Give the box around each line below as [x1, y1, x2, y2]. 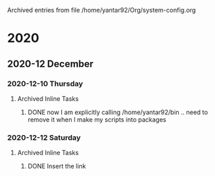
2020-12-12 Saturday [7, 132, 81, 142]
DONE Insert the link [27, 162, 86, 170]
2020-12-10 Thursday [7, 79, 83, 88]
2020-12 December [7, 58, 94, 70]
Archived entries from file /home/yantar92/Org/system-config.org [7, 6, 196, 14]
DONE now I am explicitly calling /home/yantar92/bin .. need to [27, 108, 209, 116]
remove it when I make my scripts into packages [27, 115, 167, 124]
